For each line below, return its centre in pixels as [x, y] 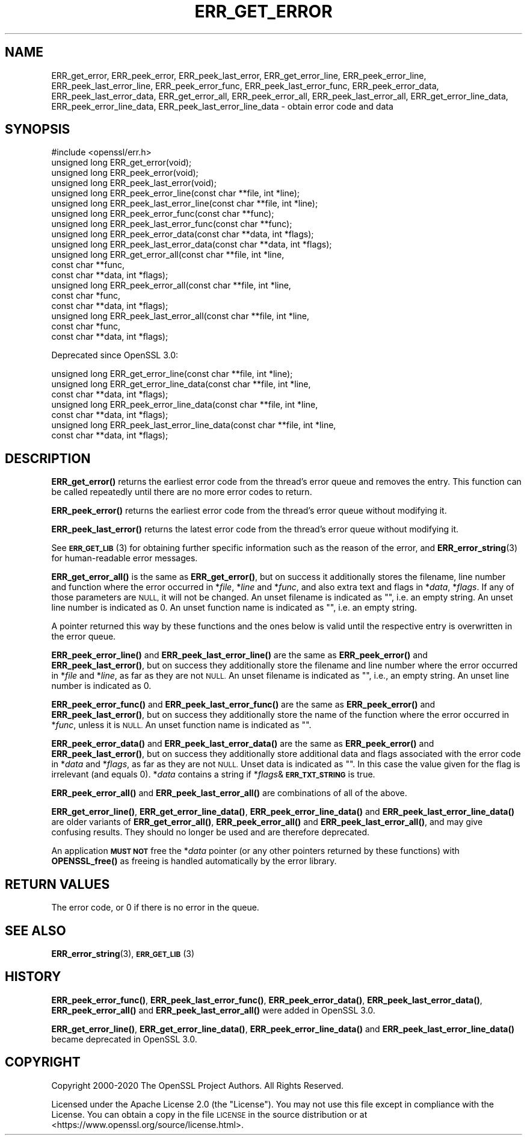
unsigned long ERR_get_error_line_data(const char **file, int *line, [181, 384]
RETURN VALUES [57, 884]
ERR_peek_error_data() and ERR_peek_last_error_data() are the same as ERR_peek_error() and [243, 744]
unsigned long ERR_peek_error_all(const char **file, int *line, [171, 285]
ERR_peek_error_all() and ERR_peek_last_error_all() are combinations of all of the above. [229, 793]
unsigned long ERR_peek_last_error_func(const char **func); [172, 224]
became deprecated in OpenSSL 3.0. [124, 1039]
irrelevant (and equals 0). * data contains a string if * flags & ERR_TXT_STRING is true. [213, 774]
